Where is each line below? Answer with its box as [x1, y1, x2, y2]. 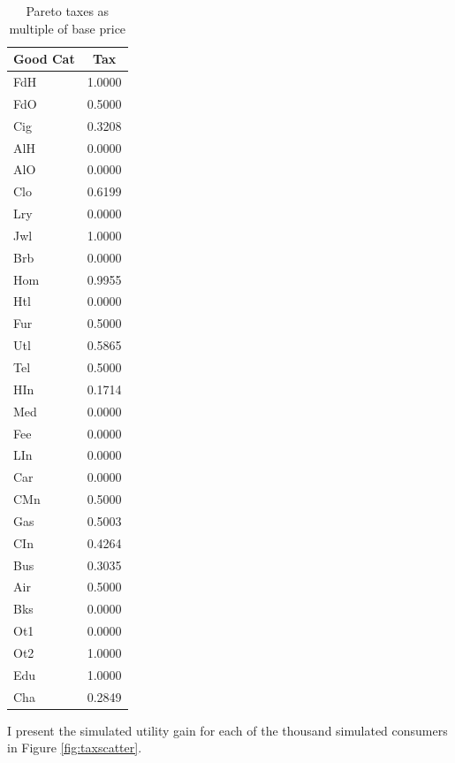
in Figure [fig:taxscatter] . [7, 738, 142, 757]
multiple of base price [9, 19, 126, 37]
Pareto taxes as [26, 2, 110, 19]
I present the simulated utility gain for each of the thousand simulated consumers [7, 721, 448, 739]
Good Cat [13, 50, 75, 68]
